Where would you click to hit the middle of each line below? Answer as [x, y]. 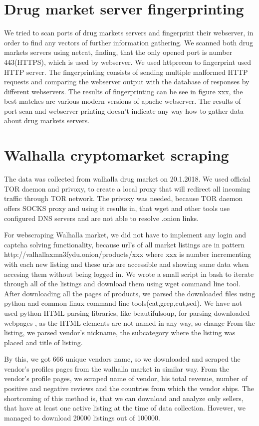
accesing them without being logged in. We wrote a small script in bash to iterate [129, 274]
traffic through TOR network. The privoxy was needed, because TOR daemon [124, 198]
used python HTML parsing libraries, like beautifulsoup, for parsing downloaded [127, 313]
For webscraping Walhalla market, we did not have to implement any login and [125, 235]
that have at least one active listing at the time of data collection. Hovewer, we [125, 408]
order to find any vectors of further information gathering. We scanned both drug [129, 42]
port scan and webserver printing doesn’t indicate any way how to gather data [124, 110]
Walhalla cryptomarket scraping [117, 155]
